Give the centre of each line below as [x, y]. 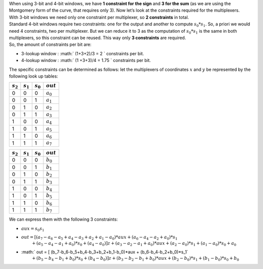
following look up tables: [34, 76]
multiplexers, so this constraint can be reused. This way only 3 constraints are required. [97, 38]
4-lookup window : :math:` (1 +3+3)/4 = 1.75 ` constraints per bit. [86, 61]
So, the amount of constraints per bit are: [50, 44]
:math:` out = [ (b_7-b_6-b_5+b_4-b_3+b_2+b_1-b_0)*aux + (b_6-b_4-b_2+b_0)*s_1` [105, 252]
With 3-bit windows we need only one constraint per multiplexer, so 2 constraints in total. [99, 17]
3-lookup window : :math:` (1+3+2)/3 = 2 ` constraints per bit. [83, 53]
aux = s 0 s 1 [33, 229]
